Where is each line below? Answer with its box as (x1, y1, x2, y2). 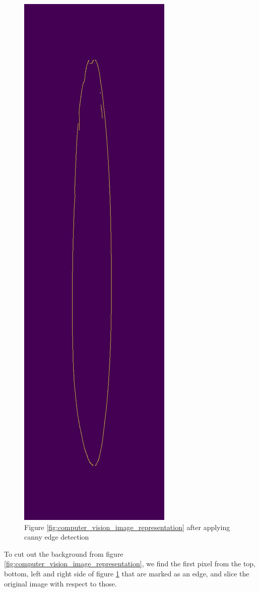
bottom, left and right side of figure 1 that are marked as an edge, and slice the (4, 568, 249, 578)
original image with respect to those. (4, 578, 117, 588)
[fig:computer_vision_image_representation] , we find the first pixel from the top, (4, 558, 256, 569)
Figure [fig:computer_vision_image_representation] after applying (24, 521, 230, 532)
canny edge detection (24, 532, 89, 542)
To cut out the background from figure (4, 548, 123, 559)
